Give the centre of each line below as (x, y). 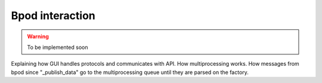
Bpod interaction (53, 16)
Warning (38, 36)
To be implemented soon (58, 47)
